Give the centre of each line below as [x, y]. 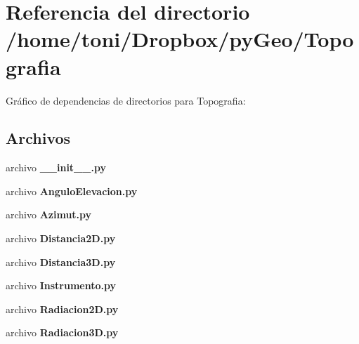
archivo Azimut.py [49, 214]
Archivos [38, 138]
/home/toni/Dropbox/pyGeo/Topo [180, 39]
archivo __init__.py [56, 167]
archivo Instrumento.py [61, 285]
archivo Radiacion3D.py [62, 332]
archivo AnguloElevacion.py [72, 191]
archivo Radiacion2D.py [62, 309]
